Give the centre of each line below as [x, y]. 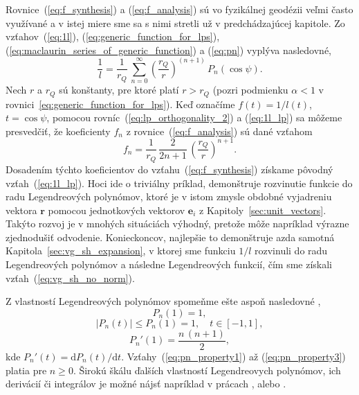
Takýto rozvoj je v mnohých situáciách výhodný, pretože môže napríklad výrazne [177, 223]
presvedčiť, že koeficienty [58, 131]
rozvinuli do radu [291, 251]
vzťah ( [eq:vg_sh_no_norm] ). [70, 278]
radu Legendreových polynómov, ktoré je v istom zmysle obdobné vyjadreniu [169, 196]
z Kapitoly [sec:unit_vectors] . [263, 210]
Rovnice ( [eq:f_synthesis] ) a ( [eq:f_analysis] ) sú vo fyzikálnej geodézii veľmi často [179, 9]
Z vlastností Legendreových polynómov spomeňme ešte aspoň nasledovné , [163, 301]
